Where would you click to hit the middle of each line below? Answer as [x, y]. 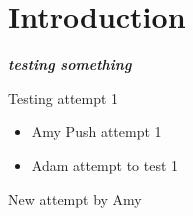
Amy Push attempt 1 [96, 131]
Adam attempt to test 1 [105, 164]
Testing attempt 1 [63, 97]
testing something [70, 64]
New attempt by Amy [75, 198]
